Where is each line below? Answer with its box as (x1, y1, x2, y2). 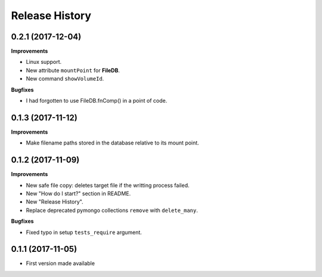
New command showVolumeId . (26, 75, 104, 82)
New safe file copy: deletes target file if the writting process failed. (26, 181, 190, 189)
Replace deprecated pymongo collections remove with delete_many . (26, 207, 198, 214)
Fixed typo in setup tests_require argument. (26, 229, 143, 236)
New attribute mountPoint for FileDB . (26, 66, 120, 74)
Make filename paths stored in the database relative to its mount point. (26, 139, 199, 146)
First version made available (26, 260, 95, 267)
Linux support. (26, 59, 62, 66)
